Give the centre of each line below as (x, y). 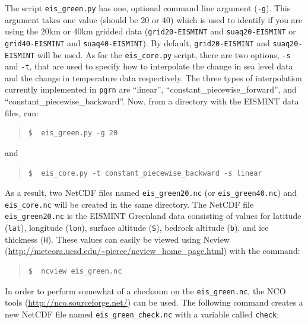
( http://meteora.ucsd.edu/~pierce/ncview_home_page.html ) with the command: (153, 251)
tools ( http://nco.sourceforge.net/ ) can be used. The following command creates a (154, 302)
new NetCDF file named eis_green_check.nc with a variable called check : (142, 314)
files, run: (22, 112)
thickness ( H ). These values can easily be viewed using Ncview (117, 239)
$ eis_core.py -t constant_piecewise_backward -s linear (145, 173)
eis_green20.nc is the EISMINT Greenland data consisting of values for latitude (153, 216)
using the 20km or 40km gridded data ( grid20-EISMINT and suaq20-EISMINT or (150, 31)
